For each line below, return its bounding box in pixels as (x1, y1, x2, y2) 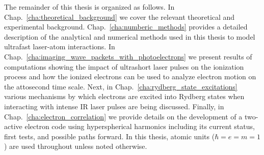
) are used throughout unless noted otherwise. (4, 141, 147, 151)
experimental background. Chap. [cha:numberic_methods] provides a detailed (4, 21, 248, 32)
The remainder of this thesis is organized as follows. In (4, 2, 175, 12)
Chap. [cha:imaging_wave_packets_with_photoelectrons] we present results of (4, 51, 252, 61)
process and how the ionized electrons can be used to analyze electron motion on (4, 71, 256, 82)
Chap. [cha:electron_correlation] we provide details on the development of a (4, 111, 243, 121)
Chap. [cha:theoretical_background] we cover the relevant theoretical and (4, 11, 235, 22)
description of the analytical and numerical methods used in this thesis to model (4, 31, 255, 42)
